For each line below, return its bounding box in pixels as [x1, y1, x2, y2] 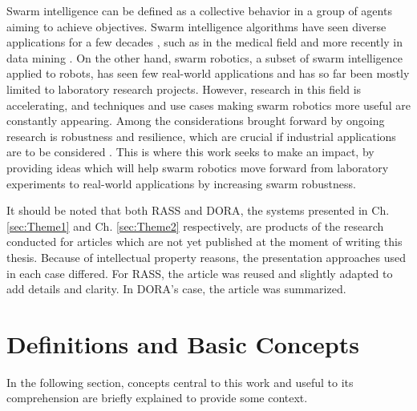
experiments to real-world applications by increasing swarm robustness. [6, 175, 356, 191]
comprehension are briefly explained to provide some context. [6, 389, 308, 406]
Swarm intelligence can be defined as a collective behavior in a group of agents [6, 2, 392, 18]
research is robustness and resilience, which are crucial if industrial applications [6, 127, 396, 144]
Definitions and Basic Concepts [6, 327, 359, 360]
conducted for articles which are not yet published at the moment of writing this [6, 233, 403, 250]
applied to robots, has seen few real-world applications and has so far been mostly [6, 65, 410, 82]
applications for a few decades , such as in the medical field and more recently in [6, 34, 403, 50]
